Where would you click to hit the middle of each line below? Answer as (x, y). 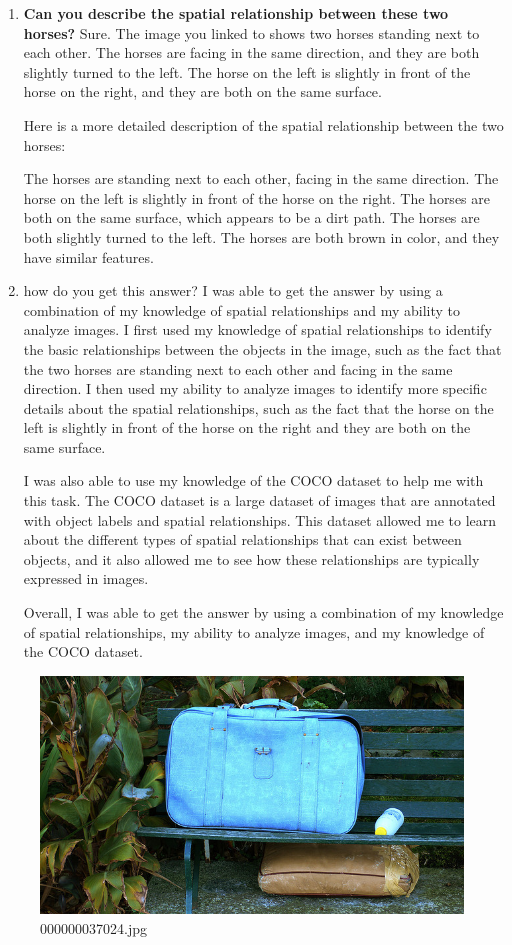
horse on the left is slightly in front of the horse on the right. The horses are (256, 197)
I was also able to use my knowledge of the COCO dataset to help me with (253, 480)
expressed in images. (86, 578)
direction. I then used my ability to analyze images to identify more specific (255, 388)
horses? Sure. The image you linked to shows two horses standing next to (251, 32)
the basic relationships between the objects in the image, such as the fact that (262, 348)
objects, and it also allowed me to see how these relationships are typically (251, 558)
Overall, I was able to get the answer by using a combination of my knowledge (263, 612)
